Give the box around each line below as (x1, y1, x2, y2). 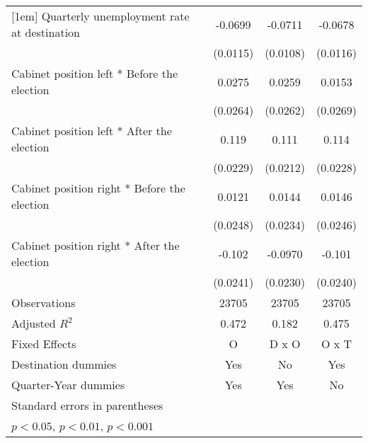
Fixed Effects (11, 335, 76, 352)
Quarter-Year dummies (11, 376, 125, 393)
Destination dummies (11, 356, 117, 372)
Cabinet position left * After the (11, 122, 172, 139)
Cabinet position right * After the (11, 237, 180, 253)
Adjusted (11, 315, 56, 331)
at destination (11, 24, 80, 40)
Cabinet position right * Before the (11, 180, 185, 196)
